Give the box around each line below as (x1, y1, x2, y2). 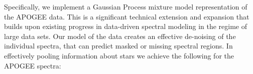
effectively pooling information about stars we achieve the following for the (4, 50, 234, 60)
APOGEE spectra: (4, 60, 61, 70)
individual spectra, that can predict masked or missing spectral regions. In (4, 40, 233, 51)
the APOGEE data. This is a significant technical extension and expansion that (4, 11, 249, 21)
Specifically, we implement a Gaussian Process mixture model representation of (4, 1, 247, 11)
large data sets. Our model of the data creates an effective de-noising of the (4, 30, 236, 41)
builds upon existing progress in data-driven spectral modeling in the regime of (4, 21, 247, 31)
